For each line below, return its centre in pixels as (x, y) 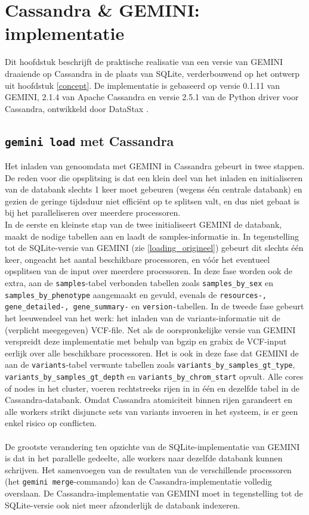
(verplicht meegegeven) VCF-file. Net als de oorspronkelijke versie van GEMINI (150, 329)
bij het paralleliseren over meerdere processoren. (93, 212)
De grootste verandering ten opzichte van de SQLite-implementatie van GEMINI (152, 446)
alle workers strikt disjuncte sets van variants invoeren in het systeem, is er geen (152, 411)
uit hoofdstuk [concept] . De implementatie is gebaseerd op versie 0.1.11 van (143, 85)
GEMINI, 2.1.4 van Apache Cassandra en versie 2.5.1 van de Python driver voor (152, 97)
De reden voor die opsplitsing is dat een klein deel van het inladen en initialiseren (154, 177)
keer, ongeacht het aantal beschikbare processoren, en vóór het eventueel (137, 259)
